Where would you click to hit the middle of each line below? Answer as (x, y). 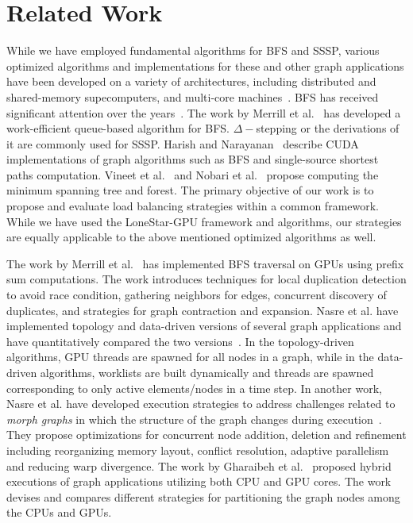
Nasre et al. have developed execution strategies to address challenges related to (201, 404)
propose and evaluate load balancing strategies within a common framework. (193, 206)
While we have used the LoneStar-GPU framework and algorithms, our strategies (204, 221)
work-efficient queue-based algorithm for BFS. (118, 128)
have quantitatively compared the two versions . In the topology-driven (180, 341)
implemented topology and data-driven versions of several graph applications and (204, 326)
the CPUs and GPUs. (59, 512)
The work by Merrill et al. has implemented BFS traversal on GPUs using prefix (205, 263)
